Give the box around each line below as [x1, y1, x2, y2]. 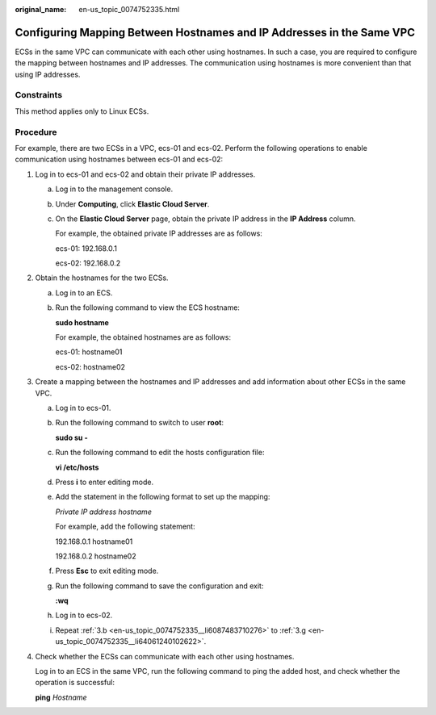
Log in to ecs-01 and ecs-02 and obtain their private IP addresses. [35, 169, 256, 179]
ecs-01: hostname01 [55, 347, 123, 357]
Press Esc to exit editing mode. [55, 566, 159, 576]
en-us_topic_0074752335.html [78, 5, 180, 14]
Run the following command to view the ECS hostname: [55, 303, 240, 312]
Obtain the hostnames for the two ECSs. [35, 273, 169, 282]
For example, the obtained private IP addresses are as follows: [55, 228, 262, 238]
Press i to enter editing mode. [55, 477, 153, 487]
